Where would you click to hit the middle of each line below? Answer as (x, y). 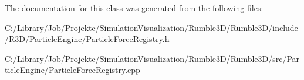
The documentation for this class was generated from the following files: (134, 8)
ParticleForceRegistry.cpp (94, 70)
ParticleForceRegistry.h (128, 39)
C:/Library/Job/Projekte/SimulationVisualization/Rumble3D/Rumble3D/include (151, 27)
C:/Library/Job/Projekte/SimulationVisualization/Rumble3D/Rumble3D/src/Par (152, 58)
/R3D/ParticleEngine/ (45, 39)
